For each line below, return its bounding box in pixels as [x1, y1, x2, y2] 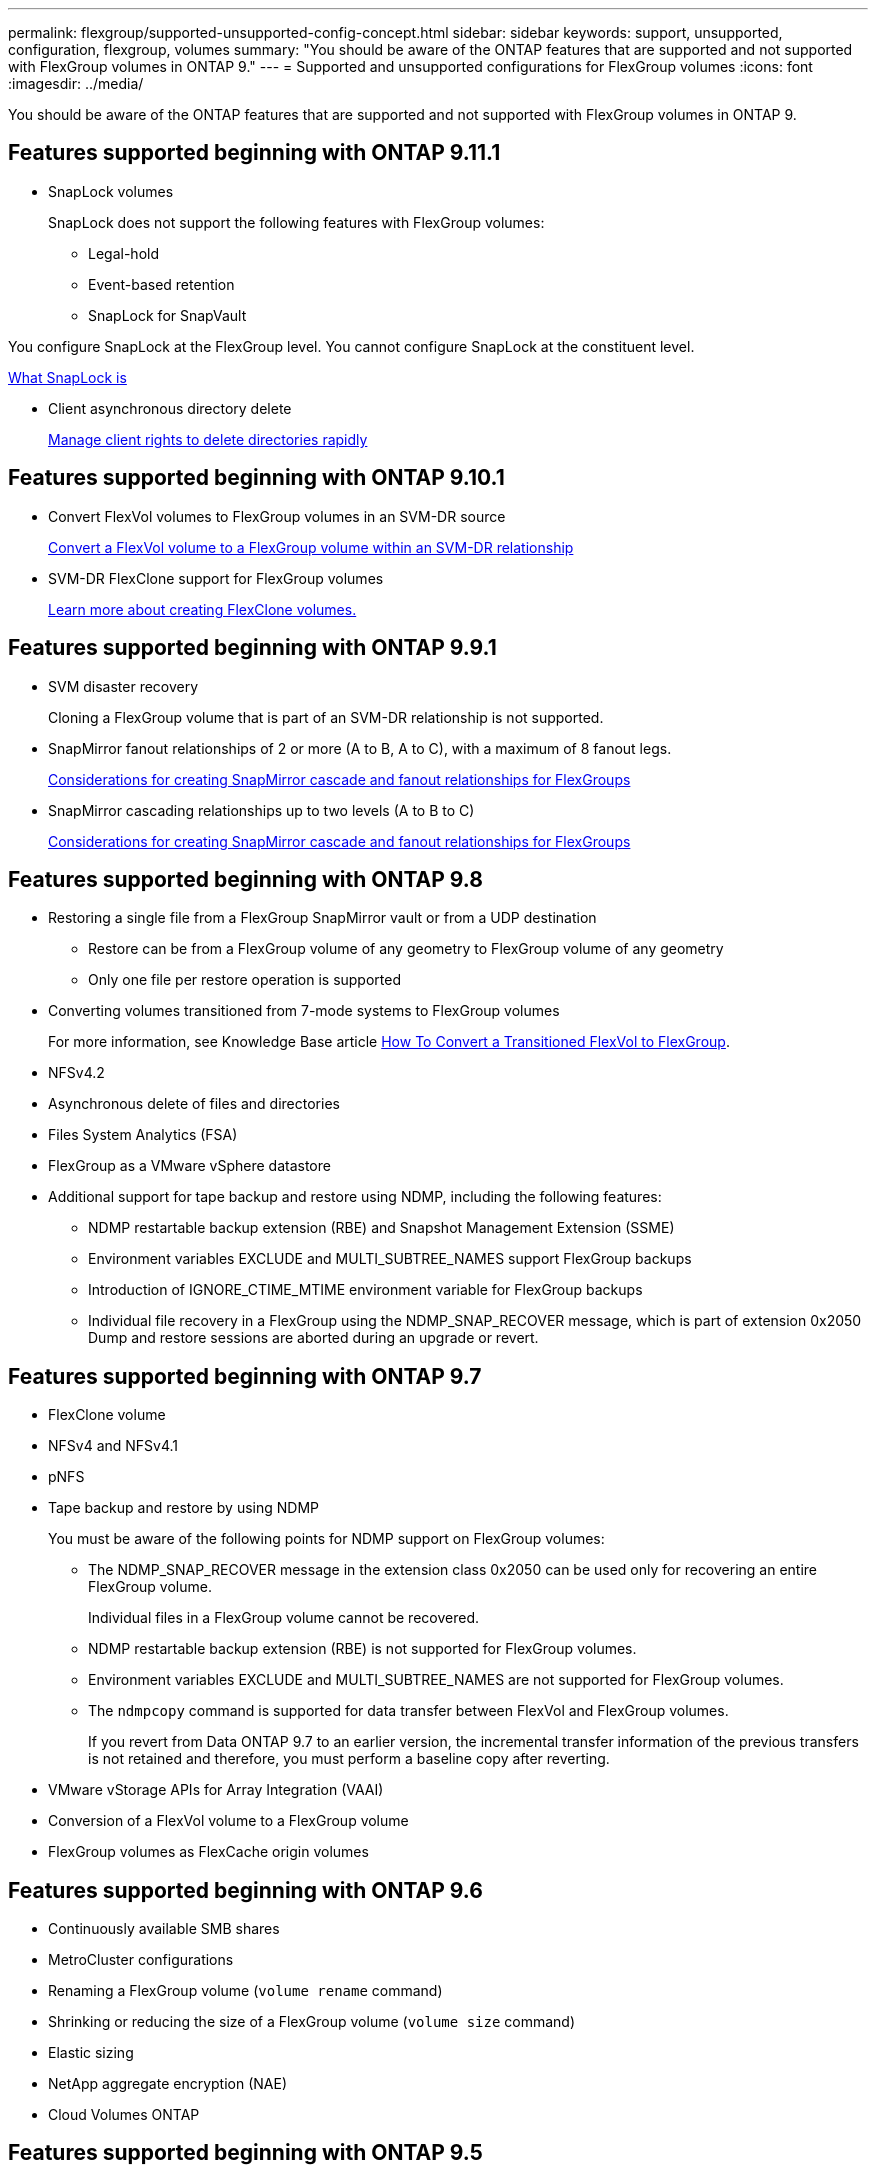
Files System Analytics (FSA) [48, 1126, 238, 1144]
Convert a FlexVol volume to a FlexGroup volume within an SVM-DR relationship [48, 538, 574, 556]
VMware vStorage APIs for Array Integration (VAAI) [48, 1781, 384, 1799]
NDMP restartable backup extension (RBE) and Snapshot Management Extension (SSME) [88, 1219, 675, 1237]
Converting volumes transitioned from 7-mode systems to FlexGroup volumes [48, 1002, 560, 1020]
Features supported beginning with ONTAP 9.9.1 [8, 635, 497, 661]
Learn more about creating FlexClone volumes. [48, 600, 357, 618]
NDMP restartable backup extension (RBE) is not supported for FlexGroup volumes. [88, 1640, 637, 1658]
